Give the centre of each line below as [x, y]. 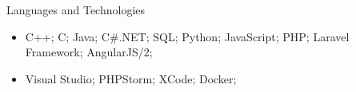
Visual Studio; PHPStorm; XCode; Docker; [131, 78]
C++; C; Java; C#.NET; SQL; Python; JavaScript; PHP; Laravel [187, 36]
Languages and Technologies [76, 10]
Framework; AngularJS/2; [89, 52]
